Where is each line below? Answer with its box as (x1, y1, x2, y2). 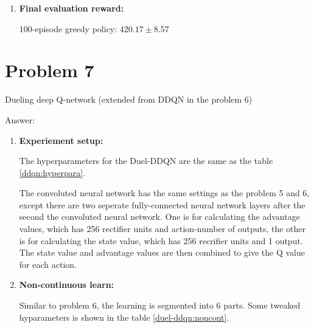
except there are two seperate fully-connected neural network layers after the (19, 198, 305, 211)
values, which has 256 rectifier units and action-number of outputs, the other (19, 222, 306, 235)
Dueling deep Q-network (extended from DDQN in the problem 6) (5, 93, 253, 106)
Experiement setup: (19, 134, 103, 146)
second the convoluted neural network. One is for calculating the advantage (19, 210, 300, 223)
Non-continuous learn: (19, 278, 114, 291)
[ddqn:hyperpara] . (19, 166, 86, 179)
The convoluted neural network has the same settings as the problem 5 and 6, (19, 186, 310, 199)
